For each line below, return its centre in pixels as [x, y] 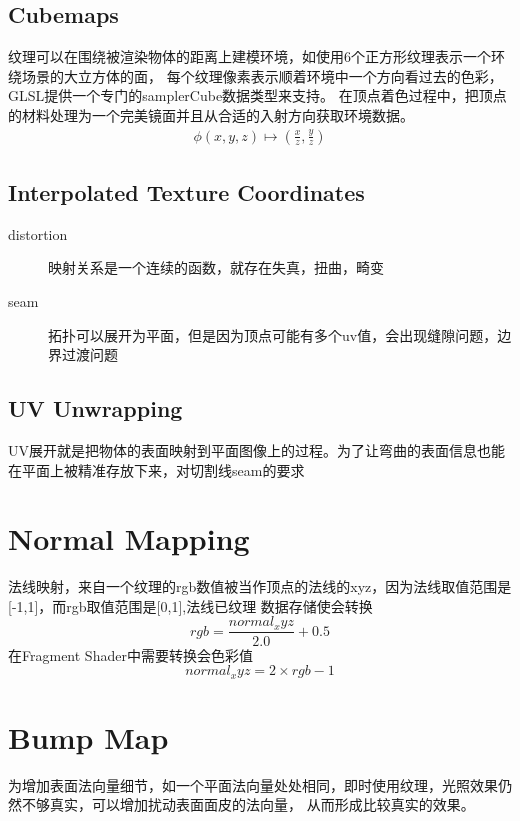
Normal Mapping [129, 538]
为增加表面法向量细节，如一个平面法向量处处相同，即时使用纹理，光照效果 [253, 784]
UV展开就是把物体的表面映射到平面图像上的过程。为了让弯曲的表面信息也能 [256, 449]
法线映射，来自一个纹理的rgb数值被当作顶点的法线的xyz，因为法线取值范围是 [260, 586]
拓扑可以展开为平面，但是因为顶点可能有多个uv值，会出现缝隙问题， [273, 334]
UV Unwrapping [95, 408]
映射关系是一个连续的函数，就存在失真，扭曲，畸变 [216, 267]
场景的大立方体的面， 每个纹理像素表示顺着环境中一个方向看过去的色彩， [262, 75]
